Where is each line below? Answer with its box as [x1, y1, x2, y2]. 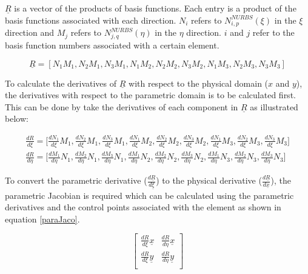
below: [5, 112, 28, 125]
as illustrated [250, 100, 298, 113]
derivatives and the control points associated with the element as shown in [5, 201, 281, 213]
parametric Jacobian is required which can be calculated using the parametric [5, 189, 294, 201]
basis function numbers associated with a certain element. [5, 39, 219, 52]
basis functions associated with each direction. [5, 13, 176, 26]
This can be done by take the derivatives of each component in [5, 100, 238, 113]
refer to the [252, 26, 295, 39]
